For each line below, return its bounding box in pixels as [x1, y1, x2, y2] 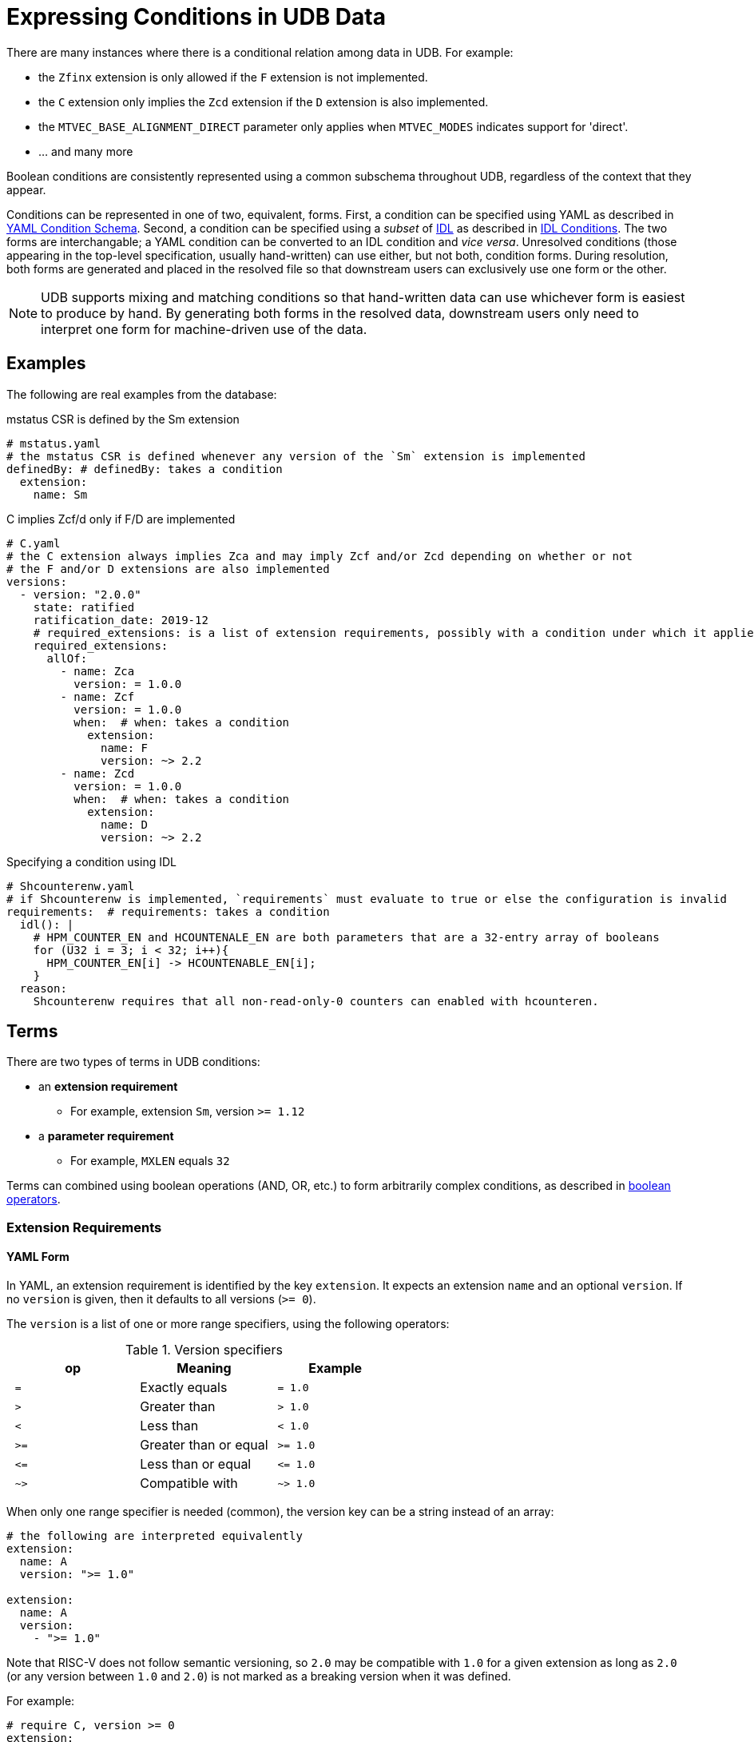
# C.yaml [6, 536, 61, 550]
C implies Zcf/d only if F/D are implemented [6, 511, 236, 526]
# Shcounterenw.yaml [6, 879, 135, 893]
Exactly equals [140, 1379, 228, 1396]
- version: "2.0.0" [19, 587, 141, 601]
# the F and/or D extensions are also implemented [6, 562, 330, 575]
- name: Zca [60, 664, 135, 678]
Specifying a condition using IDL [6, 854, 177, 869]
